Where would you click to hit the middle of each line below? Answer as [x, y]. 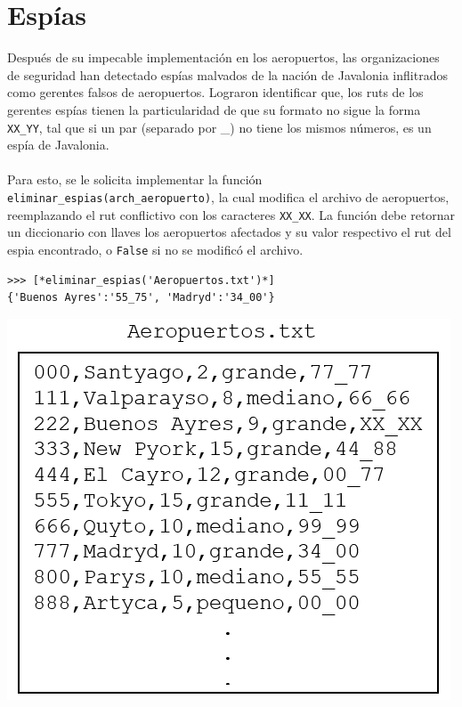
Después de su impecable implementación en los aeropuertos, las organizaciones [223, 57]
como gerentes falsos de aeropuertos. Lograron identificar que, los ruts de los [215, 92]
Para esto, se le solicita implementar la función [135, 179]
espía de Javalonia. [58, 145]
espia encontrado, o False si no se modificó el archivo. [155, 249]
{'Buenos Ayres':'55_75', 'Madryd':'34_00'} [141, 298]
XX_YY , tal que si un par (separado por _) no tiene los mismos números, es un [219, 127]
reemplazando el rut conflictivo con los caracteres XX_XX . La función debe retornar [231, 214]
